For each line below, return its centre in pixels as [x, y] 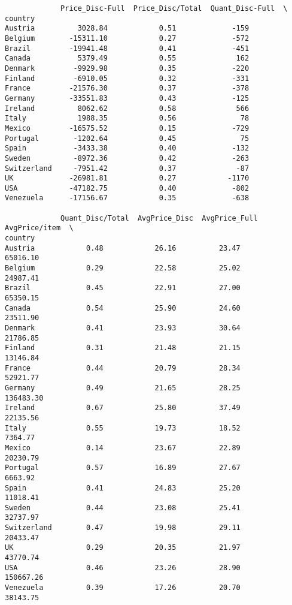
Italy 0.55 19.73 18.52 [123, 428]
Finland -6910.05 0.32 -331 [127, 78]
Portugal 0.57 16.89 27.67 [123, 468]
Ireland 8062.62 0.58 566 [127, 108]
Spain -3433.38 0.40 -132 [127, 148]
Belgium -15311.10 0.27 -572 [127, 38]
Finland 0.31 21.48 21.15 [123, 348]
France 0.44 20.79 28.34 [123, 368]
